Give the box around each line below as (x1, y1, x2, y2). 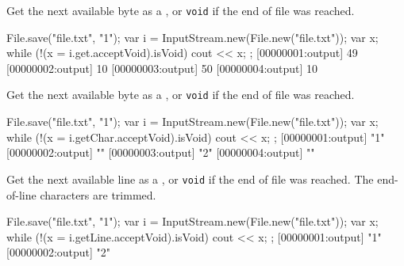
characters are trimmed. (40, 186, 156, 203)
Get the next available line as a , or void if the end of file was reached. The (6, 170, 374, 187)
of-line (6, 186, 37, 203)
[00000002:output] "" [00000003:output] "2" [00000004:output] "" (6, 144, 315, 161)
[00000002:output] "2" (6, 244, 111, 260)
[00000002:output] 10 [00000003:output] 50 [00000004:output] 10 (6, 59, 318, 76)
